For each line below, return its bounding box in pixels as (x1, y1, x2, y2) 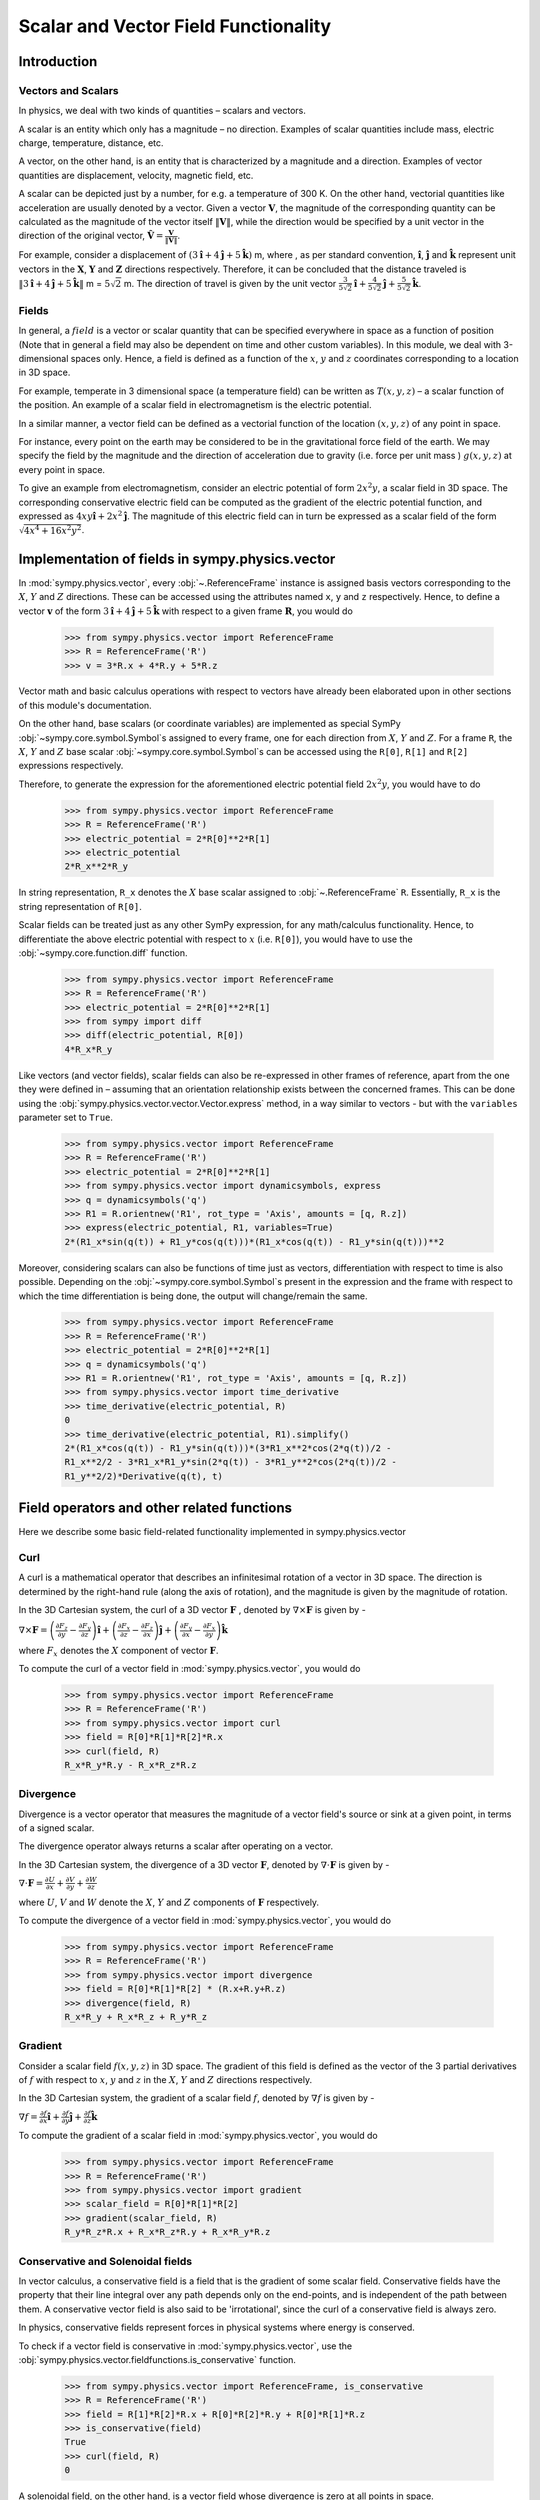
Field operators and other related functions (18, 1500, 292, 1517)
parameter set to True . (18, 1111, 114, 1124)
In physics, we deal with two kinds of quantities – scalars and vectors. (18, 105, 307, 117)
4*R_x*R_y (64, 1043, 113, 1055)
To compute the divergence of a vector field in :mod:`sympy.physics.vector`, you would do (18, 1915, 392, 1927)
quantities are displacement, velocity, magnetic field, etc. (18, 169, 254, 181)
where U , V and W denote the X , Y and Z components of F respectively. (18, 1896, 320, 1908)
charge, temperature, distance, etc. (18, 137, 164, 149)
